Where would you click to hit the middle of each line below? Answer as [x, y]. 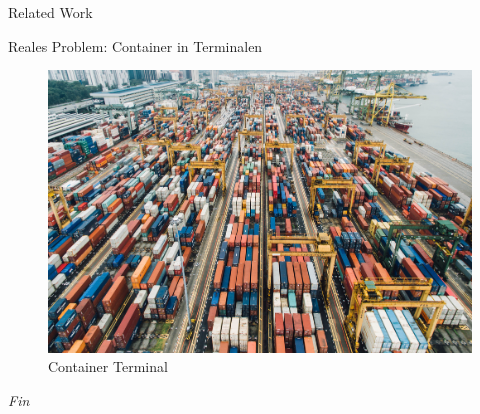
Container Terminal [108, 366]
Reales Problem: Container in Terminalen [135, 45]
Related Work [50, 12]
